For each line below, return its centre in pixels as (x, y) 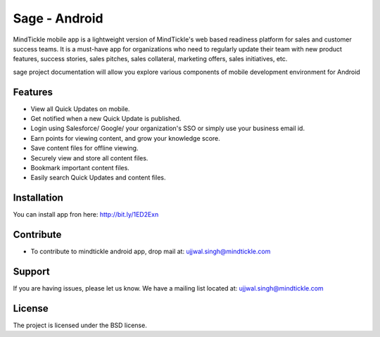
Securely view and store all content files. (89, 158)
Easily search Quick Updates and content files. (98, 178)
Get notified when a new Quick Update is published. (106, 119)
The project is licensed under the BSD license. (80, 325)
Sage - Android (58, 18)
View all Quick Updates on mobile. (80, 108)
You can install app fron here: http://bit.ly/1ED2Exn (86, 215)
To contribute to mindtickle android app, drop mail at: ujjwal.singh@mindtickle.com (151, 252)
